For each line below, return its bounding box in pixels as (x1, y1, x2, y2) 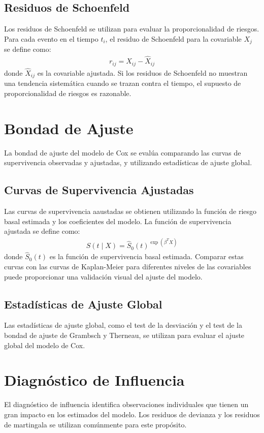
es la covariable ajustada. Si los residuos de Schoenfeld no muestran (37, 67, 248, 78)
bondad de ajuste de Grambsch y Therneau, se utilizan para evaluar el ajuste (4, 330, 245, 341)
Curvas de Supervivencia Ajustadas (4, 182, 194, 198)
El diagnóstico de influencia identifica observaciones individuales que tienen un (4, 399, 249, 410)
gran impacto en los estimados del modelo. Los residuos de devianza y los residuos (4, 409, 260, 419)
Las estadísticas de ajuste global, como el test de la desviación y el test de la (4, 320, 242, 330)
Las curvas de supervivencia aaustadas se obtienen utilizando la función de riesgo (4, 205, 257, 216)
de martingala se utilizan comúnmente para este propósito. (4, 419, 187, 429)
